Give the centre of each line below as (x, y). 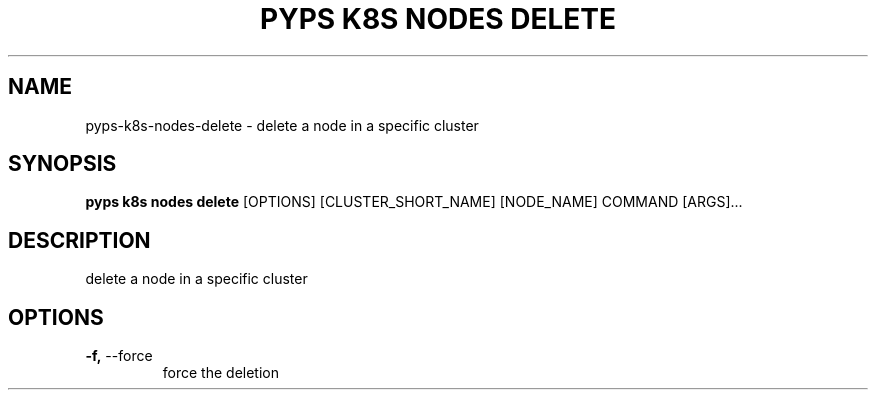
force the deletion (220, 373)
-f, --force (119, 356)
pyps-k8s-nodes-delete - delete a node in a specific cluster (282, 125)
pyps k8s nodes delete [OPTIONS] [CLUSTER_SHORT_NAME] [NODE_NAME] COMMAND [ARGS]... (414, 202)
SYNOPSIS (62, 164)
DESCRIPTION (79, 240)
